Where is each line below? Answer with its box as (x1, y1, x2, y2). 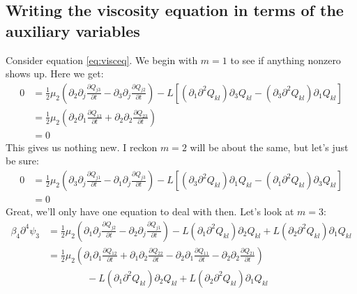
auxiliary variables (6, 20, 140, 41)
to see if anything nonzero (230, 52, 341, 67)
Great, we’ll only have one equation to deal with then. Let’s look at (6, 204, 294, 219)
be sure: (6, 153, 39, 168)
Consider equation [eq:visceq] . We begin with (6, 52, 198, 67)
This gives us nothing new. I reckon (6, 139, 158, 154)
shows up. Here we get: (6, 66, 104, 81)
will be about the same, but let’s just (190, 139, 349, 154)
